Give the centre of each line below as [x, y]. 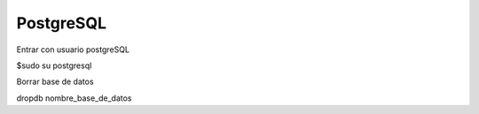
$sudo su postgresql [54, 65]
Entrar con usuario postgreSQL [73, 49]
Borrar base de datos [55, 82]
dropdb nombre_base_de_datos [74, 98]
